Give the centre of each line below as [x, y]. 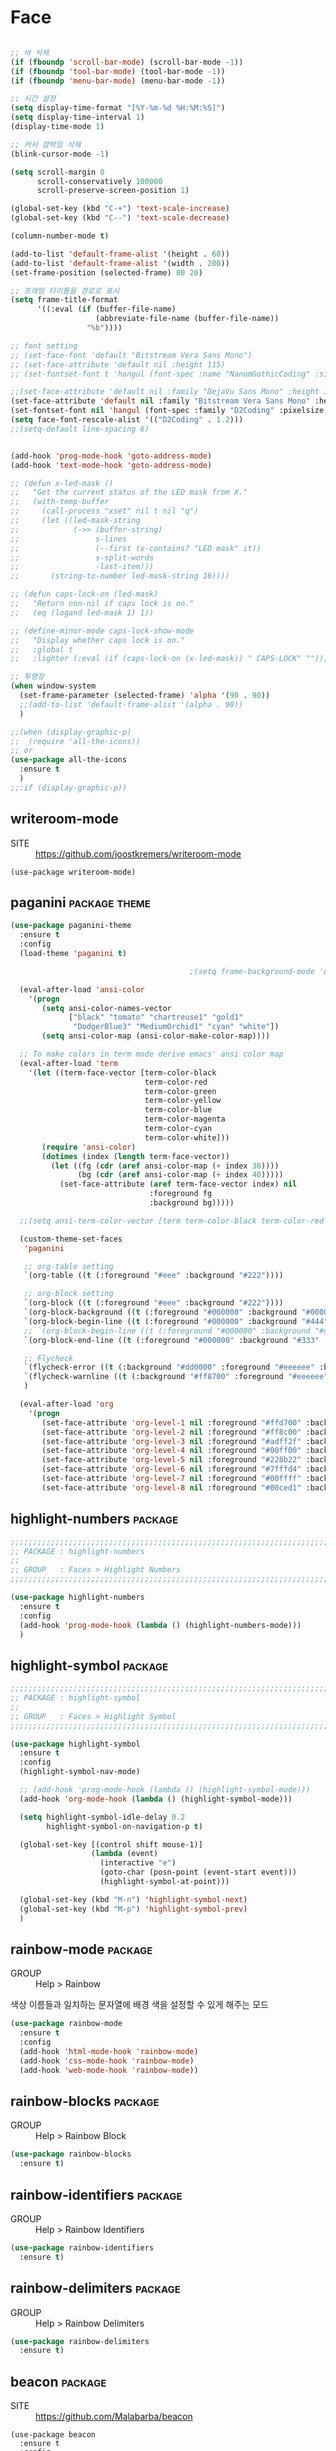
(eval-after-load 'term [68, 1063]
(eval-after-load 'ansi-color [82, 989]
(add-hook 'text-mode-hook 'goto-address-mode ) [111, 465]
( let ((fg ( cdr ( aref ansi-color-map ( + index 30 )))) [165, 1166]
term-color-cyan [178, 1129]
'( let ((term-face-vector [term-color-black [122, 1072]
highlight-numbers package [94, 1519]
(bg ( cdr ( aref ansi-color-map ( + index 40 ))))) [180, 1175]
